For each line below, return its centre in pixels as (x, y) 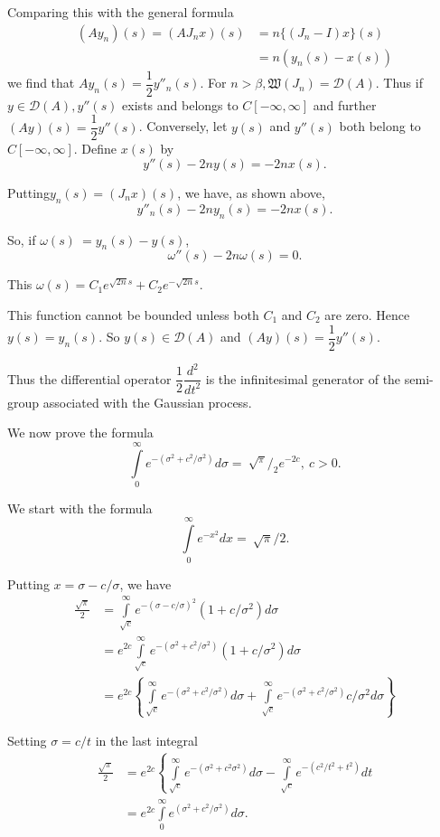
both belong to (380, 126)
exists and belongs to (180, 104)
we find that (41, 83)
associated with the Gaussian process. (147, 402)
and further (345, 104)
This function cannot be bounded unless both (133, 314)
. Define (95, 149)
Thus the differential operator (89, 378)
